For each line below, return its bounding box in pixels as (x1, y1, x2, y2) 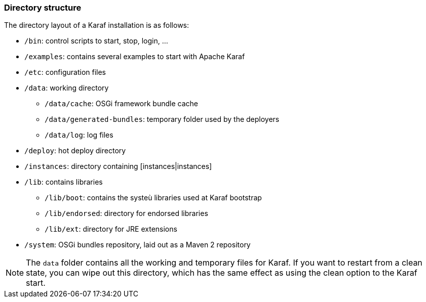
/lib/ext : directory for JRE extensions (45, 225, 177, 234)
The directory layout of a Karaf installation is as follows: (4, 21, 189, 30)
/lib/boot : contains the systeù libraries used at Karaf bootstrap (45, 193, 262, 202)
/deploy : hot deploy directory (24, 146, 126, 155)
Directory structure (4, 3, 82, 13)
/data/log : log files (45, 131, 113, 140)
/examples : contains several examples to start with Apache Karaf (24, 52, 245, 61)
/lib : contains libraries (24, 178, 103, 187)
